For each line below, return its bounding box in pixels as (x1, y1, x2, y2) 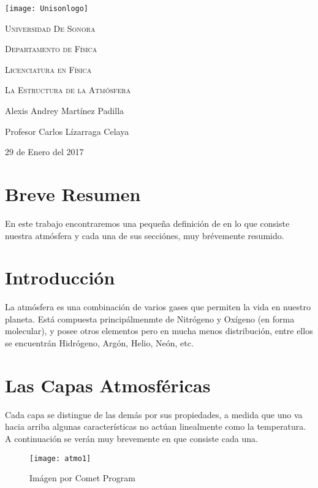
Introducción (5, 265, 115, 290)
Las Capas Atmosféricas (5, 372, 211, 397)
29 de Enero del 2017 (5, 145, 84, 158)
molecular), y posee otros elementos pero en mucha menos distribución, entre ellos (5, 324, 313, 337)
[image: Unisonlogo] (5, 4, 89, 13)
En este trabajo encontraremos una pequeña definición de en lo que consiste (5, 216, 290, 229)
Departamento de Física (5, 42, 97, 55)
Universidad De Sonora (5, 21, 96, 34)
